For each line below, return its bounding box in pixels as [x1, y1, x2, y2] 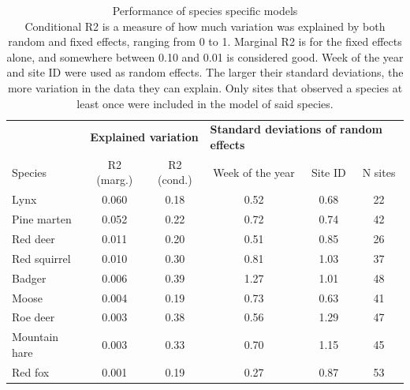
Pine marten [12, 211, 72, 227]
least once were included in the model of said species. [76, 95, 334, 111]
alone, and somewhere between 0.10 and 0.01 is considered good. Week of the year [6, 48, 404, 65]
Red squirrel [12, 249, 71, 266]
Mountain [12, 328, 59, 345]
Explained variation [90, 129, 199, 145]
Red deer [12, 230, 55, 246]
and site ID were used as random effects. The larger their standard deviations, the [6, 64, 404, 81]
